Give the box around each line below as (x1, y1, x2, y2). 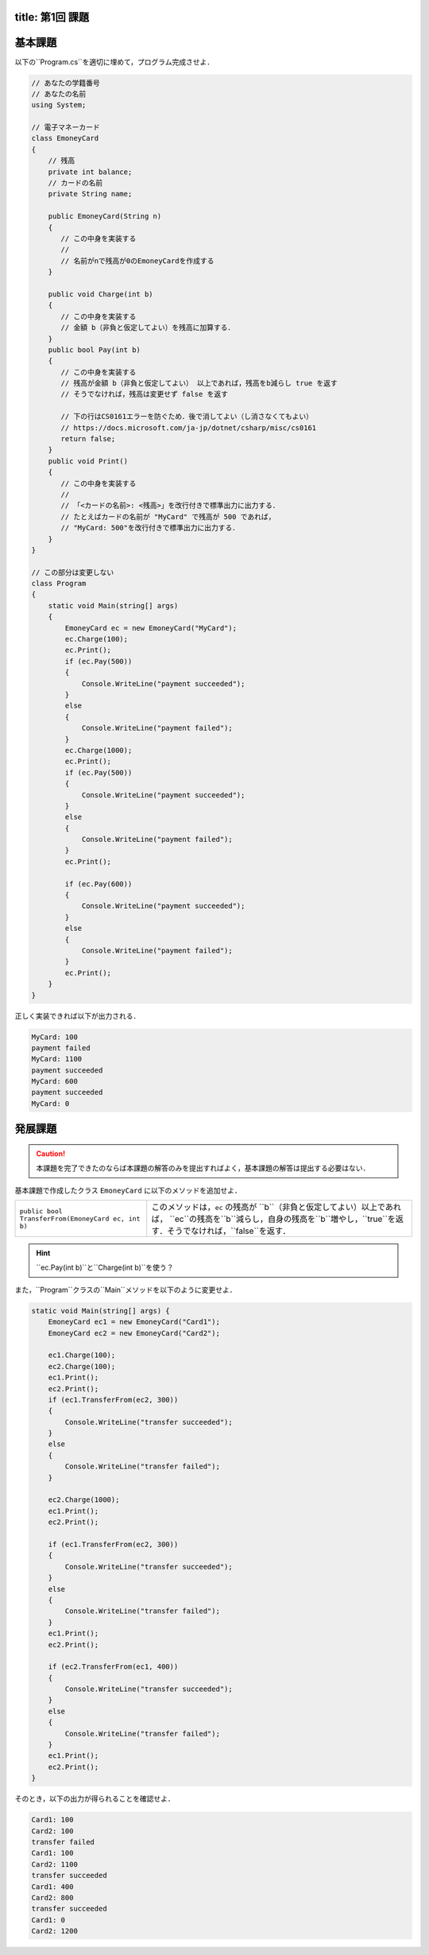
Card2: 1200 (31, 1926, 79, 1936)
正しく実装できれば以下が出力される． (14, 1010, 141, 1021)
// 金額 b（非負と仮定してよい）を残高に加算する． (60, 323, 235, 332)
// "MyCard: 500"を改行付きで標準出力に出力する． (60, 523, 240, 533)
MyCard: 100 (31, 1032, 79, 1042)
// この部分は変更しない (31, 568, 114, 576)
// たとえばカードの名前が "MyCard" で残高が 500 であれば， (60, 512, 276, 521)
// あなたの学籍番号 (31, 78, 100, 87)
